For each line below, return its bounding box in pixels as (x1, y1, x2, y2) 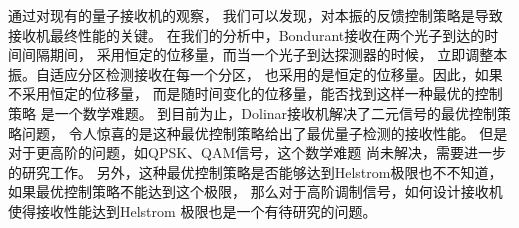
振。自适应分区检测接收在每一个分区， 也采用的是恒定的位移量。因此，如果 (8, 63, 503, 84)
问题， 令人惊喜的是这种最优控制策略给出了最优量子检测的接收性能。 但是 (21, 122, 508, 143)
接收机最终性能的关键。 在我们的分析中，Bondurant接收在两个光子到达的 (8, 24, 485, 45)
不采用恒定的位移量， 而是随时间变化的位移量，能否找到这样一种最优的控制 (8, 83, 503, 104)
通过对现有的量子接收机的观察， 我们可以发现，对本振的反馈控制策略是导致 (8, 5, 503, 25)
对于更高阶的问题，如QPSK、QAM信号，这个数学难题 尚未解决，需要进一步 (8, 142, 506, 163)
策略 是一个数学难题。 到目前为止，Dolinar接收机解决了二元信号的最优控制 (8, 102, 498, 123)
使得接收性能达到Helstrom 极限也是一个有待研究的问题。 (8, 200, 377, 221)
